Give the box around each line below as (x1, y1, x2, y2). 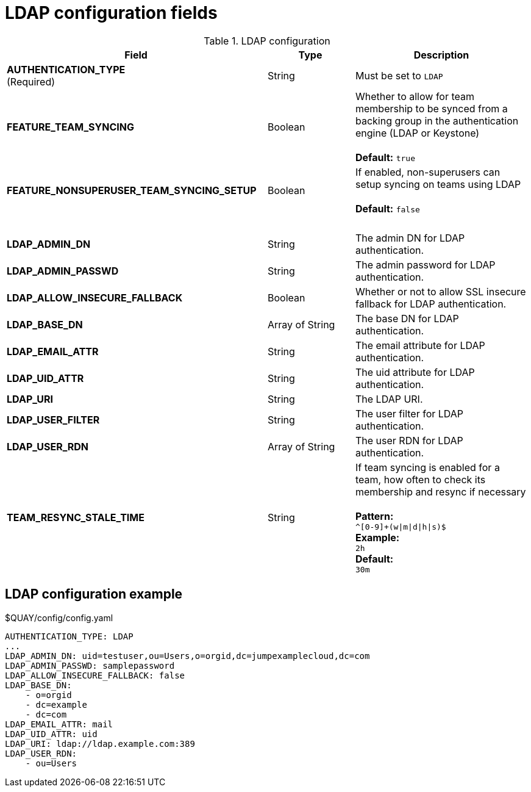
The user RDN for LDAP (355, 434, 463, 447)
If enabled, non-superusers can (355, 165, 501, 178)
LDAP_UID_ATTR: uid (5, 729, 98, 739)
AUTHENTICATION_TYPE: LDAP (5, 631, 134, 641)
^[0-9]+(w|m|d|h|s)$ (355, 522, 446, 531)
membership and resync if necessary (355, 485, 526, 498)
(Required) (7, 75, 55, 88)
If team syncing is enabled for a (355, 461, 500, 473)
